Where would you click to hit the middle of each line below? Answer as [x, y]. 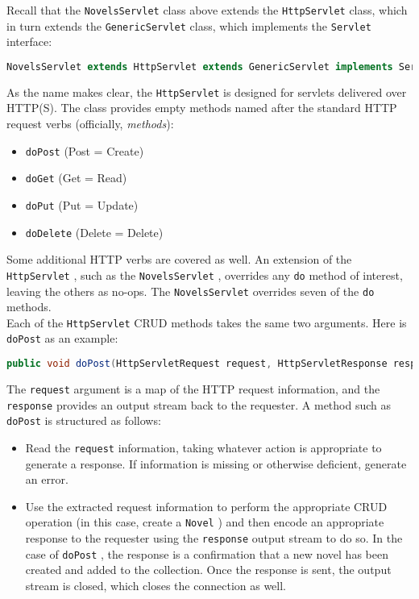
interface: [29, 42]
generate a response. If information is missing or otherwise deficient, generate [216, 463]
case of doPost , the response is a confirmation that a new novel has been [207, 553]
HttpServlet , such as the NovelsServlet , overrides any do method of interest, [205, 275]
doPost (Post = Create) [85, 150]
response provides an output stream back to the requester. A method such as [199, 404]
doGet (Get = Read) [76, 178]
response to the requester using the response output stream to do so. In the [214, 538]
